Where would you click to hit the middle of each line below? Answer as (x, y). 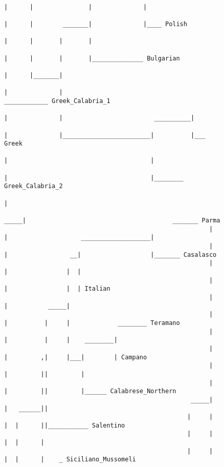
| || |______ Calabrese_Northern (90, 391)
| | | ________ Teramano (92, 323)
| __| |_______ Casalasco (110, 255)
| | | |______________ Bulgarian (92, 58)
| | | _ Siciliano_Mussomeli (70, 460)
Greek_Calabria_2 (33, 186)
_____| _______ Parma (112, 221)
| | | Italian (57, 289)
